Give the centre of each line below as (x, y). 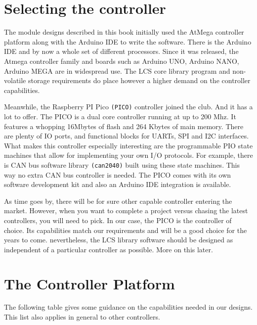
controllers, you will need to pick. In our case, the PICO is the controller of (118, 220)
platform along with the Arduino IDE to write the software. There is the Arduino (128, 41)
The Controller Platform (89, 283)
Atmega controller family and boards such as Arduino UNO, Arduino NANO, (122, 61)
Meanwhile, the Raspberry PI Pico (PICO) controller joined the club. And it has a (128, 107)
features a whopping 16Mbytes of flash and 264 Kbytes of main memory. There (124, 126)
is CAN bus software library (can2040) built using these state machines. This (122, 164)
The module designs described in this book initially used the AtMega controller (124, 32)
